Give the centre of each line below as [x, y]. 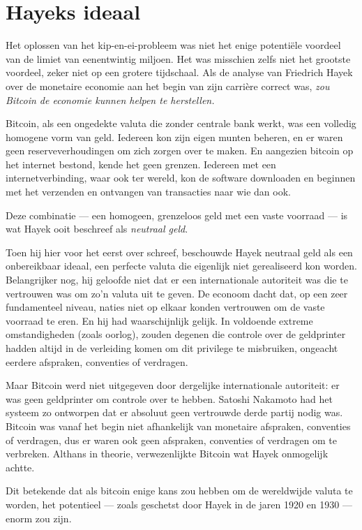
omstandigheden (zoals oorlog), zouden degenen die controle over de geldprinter [176, 334]
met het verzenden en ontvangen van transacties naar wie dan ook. [148, 192]
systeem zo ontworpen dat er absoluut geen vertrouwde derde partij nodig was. [174, 412]
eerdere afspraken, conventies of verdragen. [97, 361]
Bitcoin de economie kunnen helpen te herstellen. [110, 100]
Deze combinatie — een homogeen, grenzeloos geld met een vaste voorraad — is [177, 215]
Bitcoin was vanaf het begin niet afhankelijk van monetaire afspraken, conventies [178, 426]
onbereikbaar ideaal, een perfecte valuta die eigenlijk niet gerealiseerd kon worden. [181, 266]
